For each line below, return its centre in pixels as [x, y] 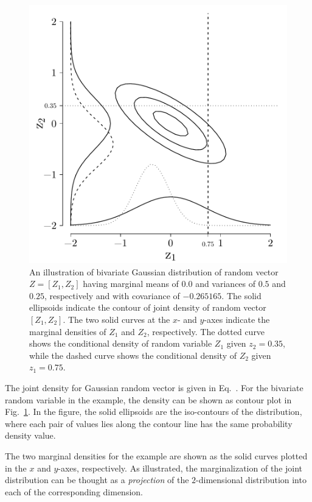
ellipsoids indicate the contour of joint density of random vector [148, 307]
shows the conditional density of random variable [121, 343]
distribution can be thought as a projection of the [97, 480]
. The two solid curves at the [116, 319]
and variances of [226, 284]
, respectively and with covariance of [112, 295]
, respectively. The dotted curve [206, 331]
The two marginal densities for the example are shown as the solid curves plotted [156, 455]
